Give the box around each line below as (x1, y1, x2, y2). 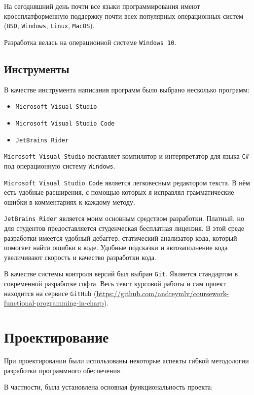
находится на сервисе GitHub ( (4, 288, 97, 298)
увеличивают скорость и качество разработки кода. (4, 252, 156, 262)
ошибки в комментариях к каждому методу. (4, 196, 135, 207)
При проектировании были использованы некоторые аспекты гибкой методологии (4, 355, 249, 366)
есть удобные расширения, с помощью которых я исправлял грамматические (4, 187, 234, 197)
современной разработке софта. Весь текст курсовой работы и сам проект (4, 278, 226, 289)
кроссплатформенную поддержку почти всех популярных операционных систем (4, 10, 244, 21)
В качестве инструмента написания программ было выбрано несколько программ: (4, 84, 250, 94)
